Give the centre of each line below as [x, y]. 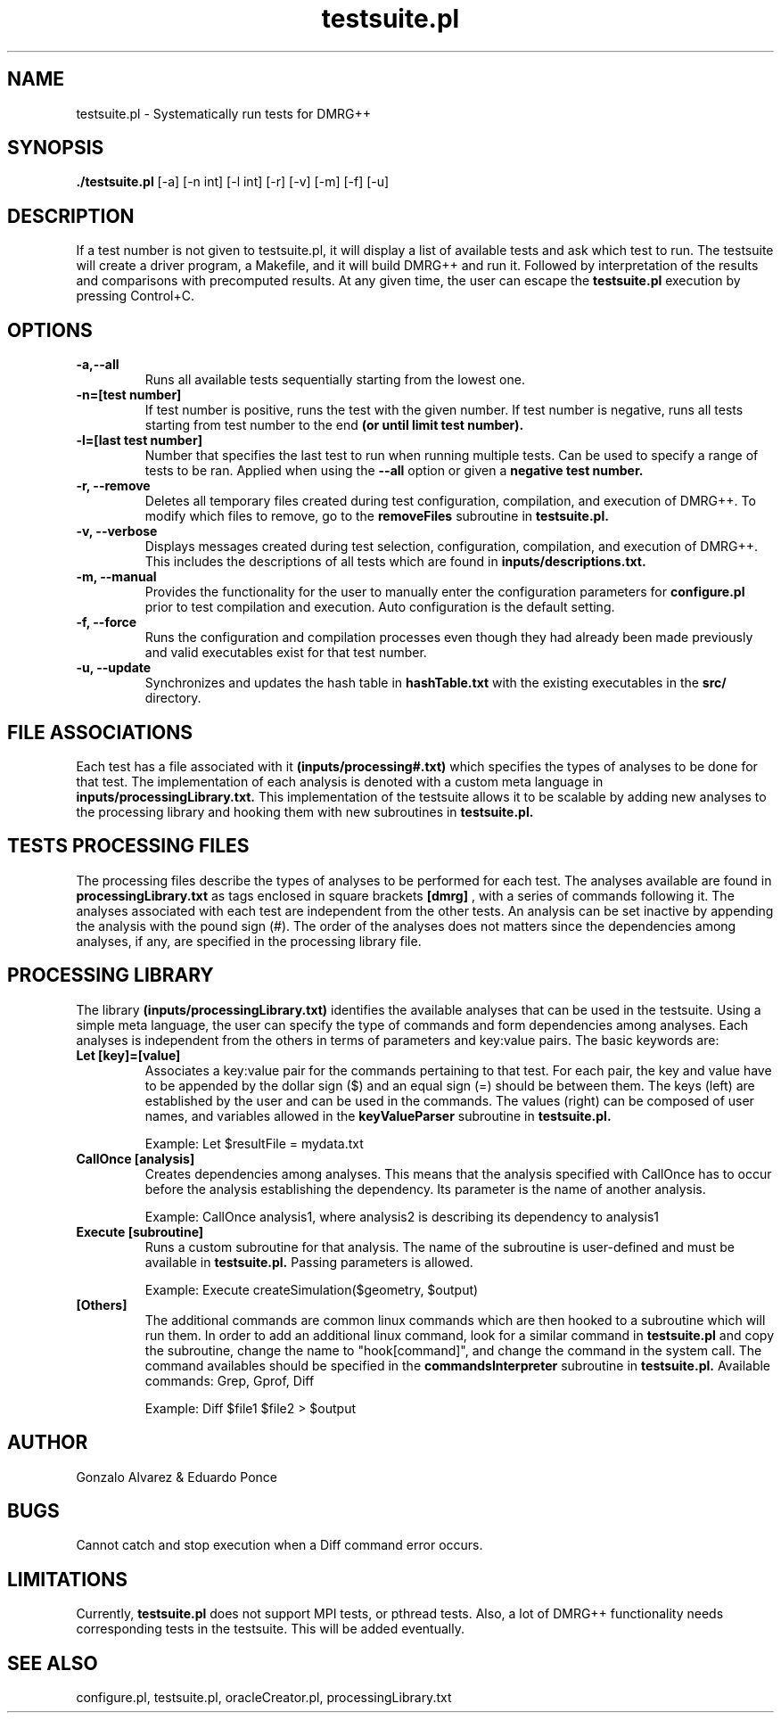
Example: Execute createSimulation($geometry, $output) [312, 1289]
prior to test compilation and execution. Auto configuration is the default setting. [380, 607]
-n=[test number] [129, 395]
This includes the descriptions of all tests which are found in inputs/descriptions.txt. [395, 562]
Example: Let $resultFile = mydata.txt [254, 1143]
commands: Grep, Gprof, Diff [230, 1380]
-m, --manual [116, 577]
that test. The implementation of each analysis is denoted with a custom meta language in [340, 781]
